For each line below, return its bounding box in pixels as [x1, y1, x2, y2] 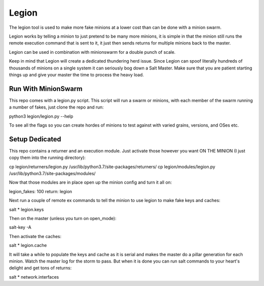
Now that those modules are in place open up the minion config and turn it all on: [9, 179, 172, 185]
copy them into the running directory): [9, 154, 86, 161]
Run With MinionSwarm [9, 85, 83, 93]
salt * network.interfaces [9, 274, 59, 280]
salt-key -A [9, 224, 32, 230]
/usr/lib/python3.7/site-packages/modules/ [9, 171, 96, 176]
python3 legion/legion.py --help [9, 113, 73, 119]
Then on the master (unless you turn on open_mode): [9, 216, 117, 221]
